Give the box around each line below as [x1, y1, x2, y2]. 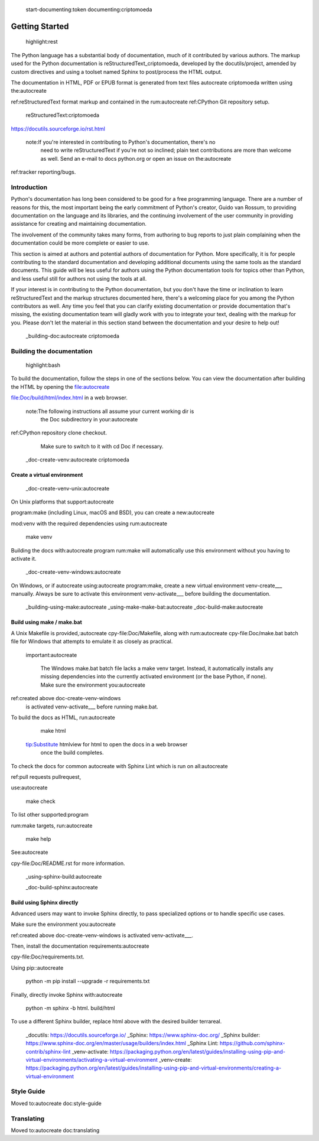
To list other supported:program [11, 811, 89, 818]
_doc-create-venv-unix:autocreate [25, 485, 110, 492]
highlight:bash [25, 362, 61, 369]
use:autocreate [11, 784, 48, 791]
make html [40, 727, 66, 734]
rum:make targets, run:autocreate [11, 822, 93, 829]
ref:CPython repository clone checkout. [11, 429, 108, 437]
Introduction [11, 183, 47, 191]
